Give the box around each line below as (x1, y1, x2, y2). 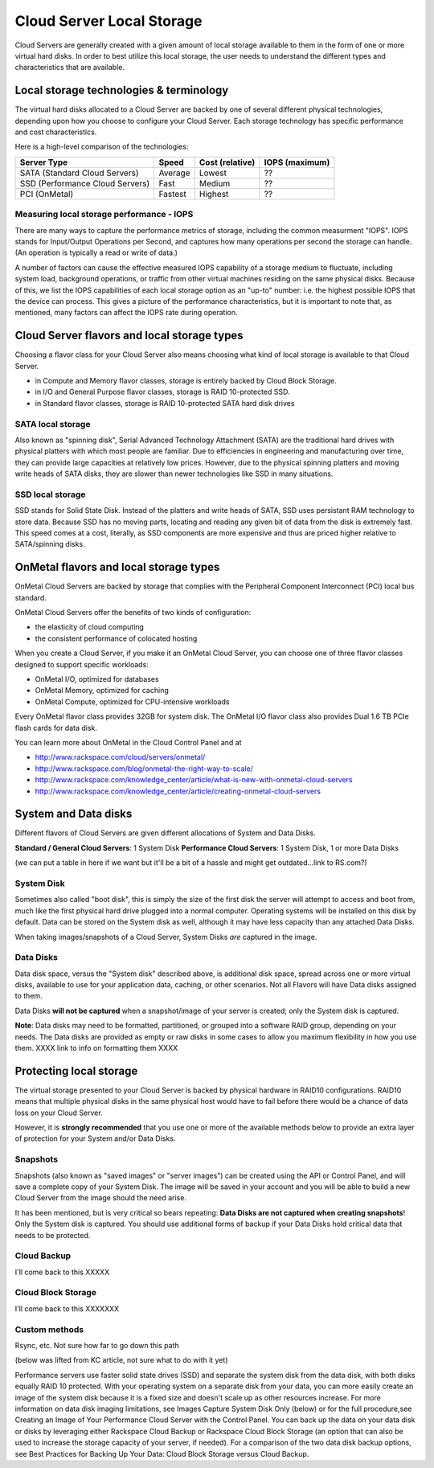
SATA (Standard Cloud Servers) (19, 167, 139, 178)
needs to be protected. (14, 1230, 91, 1240)
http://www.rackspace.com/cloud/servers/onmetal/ (35, 752, 206, 762)
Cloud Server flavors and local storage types (14, 329, 244, 342)
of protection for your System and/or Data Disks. (14, 1134, 176, 1143)
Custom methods (14, 1323, 84, 1335)
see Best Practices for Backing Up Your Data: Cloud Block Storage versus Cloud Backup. (14, 1449, 309, 1458)
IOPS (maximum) (264, 157, 330, 168)
